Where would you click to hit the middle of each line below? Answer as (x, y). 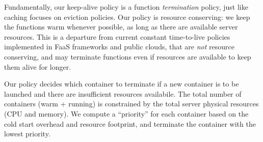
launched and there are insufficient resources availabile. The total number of (123, 93)
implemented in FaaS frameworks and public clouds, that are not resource (119, 47)
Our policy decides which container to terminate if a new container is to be (122, 84)
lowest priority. (27, 134)
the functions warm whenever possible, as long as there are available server (121, 27)
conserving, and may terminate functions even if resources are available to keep (128, 56)
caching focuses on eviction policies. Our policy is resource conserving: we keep (127, 17)
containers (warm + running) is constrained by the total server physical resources (131, 104)
